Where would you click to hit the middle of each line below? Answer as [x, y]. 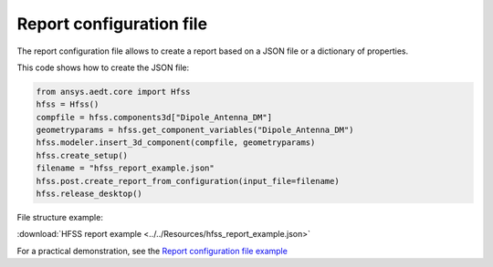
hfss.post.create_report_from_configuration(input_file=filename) [188, 181]
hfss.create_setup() [82, 155]
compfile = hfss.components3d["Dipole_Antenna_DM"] [154, 117]
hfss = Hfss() [68, 104]
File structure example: [60, 218]
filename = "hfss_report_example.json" [125, 168]
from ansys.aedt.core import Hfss [113, 92]
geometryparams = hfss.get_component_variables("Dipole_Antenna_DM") [195, 130]
